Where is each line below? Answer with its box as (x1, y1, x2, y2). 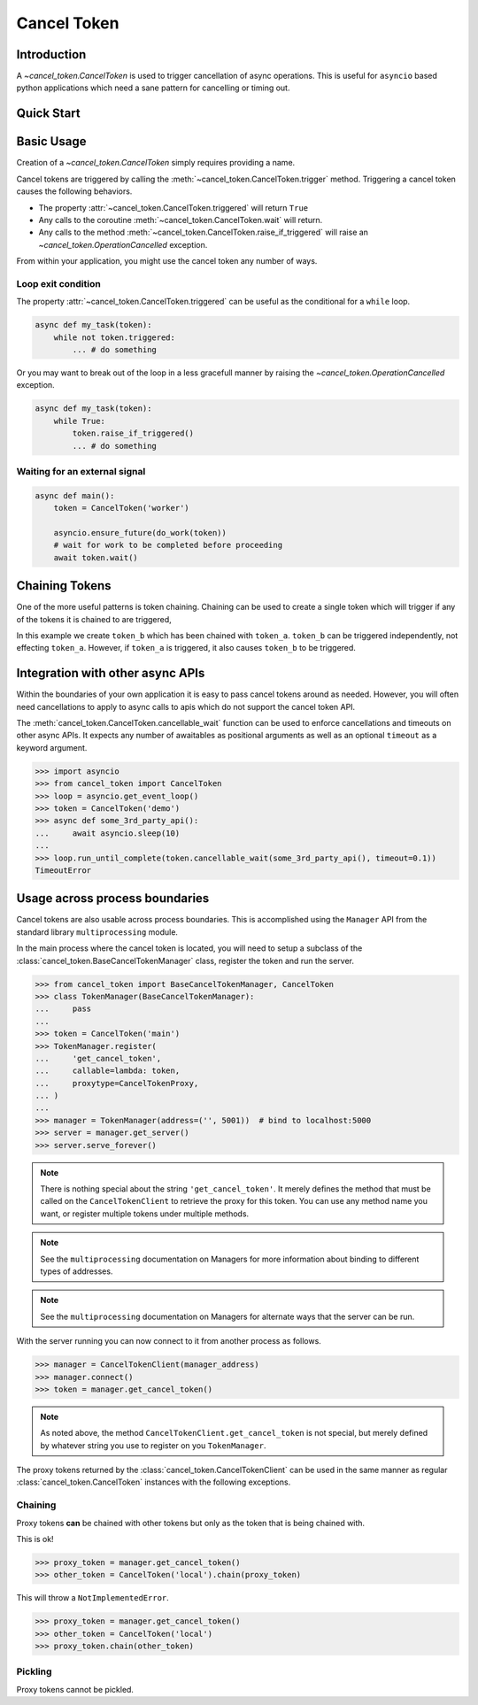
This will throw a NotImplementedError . (16, 1593, 170, 1603)
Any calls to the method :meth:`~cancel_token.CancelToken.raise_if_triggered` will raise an (38, 227, 369, 238)
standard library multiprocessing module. (16, 926, 179, 937)
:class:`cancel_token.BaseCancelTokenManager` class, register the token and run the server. (16, 955, 354, 966)
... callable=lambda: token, (35, 1066, 181, 1076)
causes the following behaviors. (16, 186, 133, 197)
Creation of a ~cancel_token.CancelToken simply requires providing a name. (16, 158, 296, 168)
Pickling (16, 1665, 52, 1678)
